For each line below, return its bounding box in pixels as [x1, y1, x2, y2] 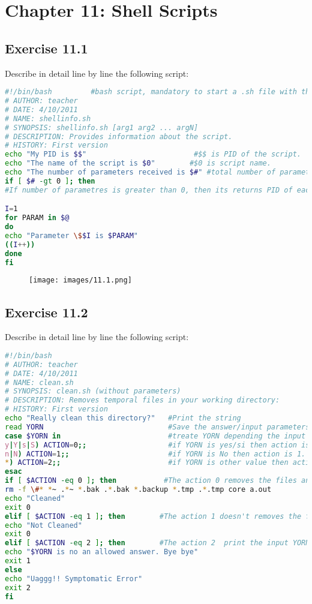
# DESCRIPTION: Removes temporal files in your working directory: [5, 396, 280, 405]
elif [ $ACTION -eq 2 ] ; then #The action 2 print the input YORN [5, 539, 310, 548]
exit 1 [5, 557, 31, 566]
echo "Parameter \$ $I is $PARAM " [5, 231, 138, 240]
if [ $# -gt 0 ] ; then [5, 176, 95, 185]
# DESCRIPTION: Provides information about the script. [5, 132, 233, 141]
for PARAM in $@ [5, 214, 70, 223]
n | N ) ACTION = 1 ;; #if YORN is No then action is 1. [5, 449, 306, 458]
